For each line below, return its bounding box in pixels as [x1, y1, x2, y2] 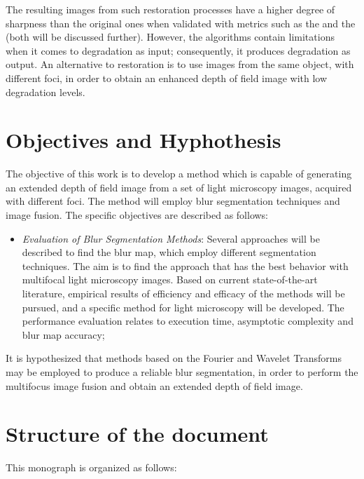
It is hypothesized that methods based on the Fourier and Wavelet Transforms [6, 351, 342, 365]
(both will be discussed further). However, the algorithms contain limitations [6, 29, 335, 44]
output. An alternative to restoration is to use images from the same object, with [6, 57, 354, 72]
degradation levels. [6, 84, 85, 99]
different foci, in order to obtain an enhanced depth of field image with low [6, 70, 328, 85]
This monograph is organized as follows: [6, 460, 177, 475]
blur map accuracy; [22, 327, 105, 342]
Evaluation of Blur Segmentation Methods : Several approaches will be [22, 231, 320, 245]
